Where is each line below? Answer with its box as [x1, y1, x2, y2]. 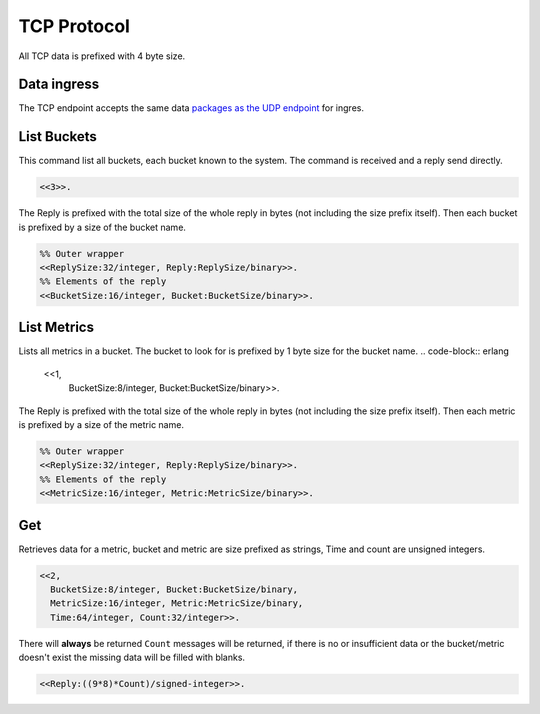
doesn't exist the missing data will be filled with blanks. [18, 651, 245, 664]
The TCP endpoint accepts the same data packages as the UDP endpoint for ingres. [18, 102, 365, 114]
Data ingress [18, 76, 100, 93]
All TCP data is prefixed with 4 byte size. [18, 50, 186, 62]
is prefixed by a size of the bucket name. [18, 221, 187, 233]
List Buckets [18, 128, 97, 145]
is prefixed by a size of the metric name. [18, 418, 185, 430]
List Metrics [18, 319, 95, 336]
